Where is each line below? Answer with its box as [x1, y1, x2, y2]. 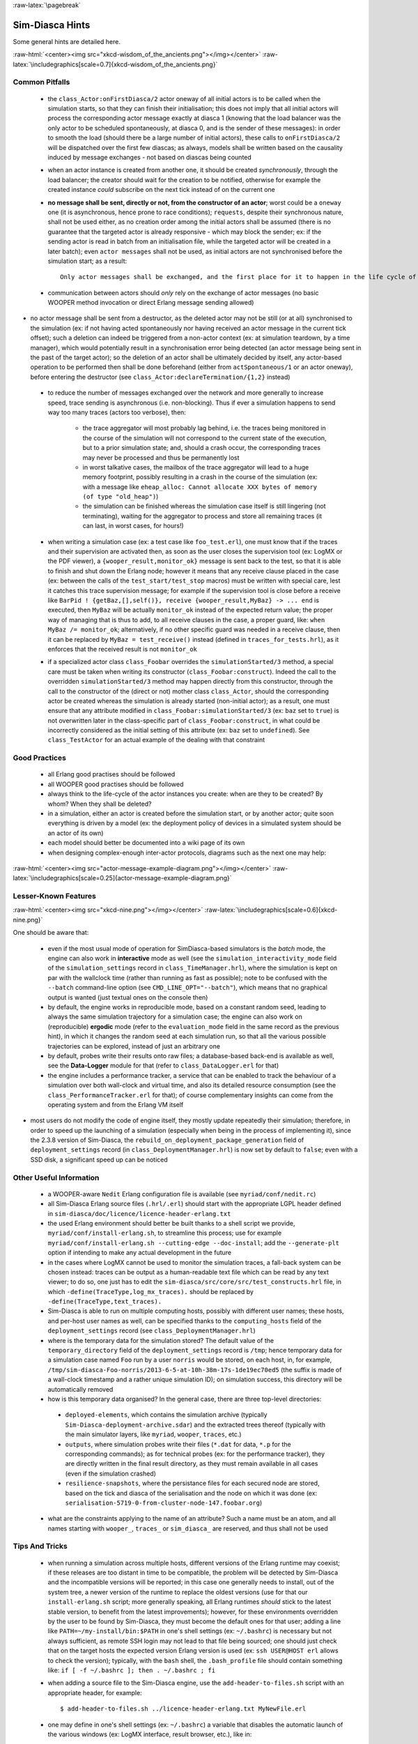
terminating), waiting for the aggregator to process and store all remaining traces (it [82, 511, 323, 520]
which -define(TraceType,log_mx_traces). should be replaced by [47, 1287, 254, 1295]
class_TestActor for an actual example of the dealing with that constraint [47, 736, 265, 744]
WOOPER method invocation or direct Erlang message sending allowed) [47, 299, 254, 307]
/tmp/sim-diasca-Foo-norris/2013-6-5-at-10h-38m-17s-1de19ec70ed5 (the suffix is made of [47, 1365, 342, 1374]
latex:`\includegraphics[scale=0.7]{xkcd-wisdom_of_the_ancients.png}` [13, 60, 218, 68]
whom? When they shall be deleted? [47, 799, 153, 808]
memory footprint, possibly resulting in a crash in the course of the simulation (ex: [82, 473, 318, 481]
